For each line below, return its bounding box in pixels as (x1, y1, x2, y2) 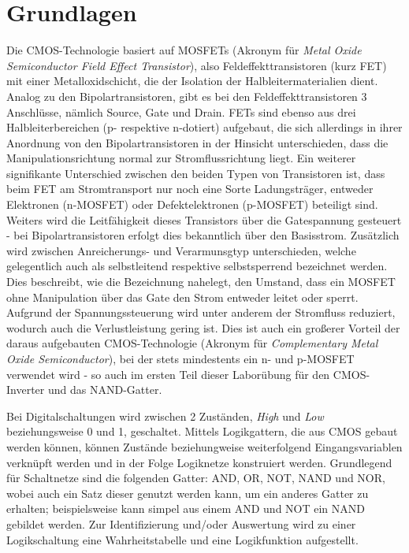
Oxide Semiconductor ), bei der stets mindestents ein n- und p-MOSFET (6, 351, 355, 366)
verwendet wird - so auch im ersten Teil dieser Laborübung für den (6, 366, 330, 382)
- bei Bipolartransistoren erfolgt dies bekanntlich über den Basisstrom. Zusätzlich (6, 227, 400, 243)
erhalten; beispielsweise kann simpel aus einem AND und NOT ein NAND (6, 500, 366, 517)
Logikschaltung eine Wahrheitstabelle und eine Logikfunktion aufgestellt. (6, 531, 359, 547)
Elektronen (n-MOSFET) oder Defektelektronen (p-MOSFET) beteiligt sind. (6, 196, 378, 213)
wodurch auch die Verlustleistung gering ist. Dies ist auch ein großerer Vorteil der (6, 319, 400, 336)
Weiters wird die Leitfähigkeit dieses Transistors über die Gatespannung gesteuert (6, 211, 402, 228)
